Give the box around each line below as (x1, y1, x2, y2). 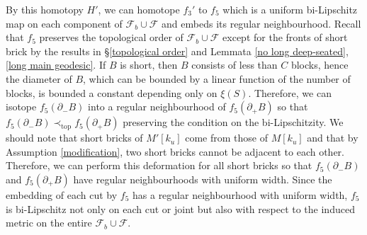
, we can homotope (98, 2, 180, 16)
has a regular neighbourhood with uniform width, (132, 187, 348, 202)
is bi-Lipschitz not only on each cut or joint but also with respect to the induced (6, 201, 355, 216)
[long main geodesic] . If (6, 57, 106, 72)
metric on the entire (6, 215, 92, 230)
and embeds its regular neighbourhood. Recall (162, 16, 361, 30)
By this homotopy (6, 2, 84, 16)
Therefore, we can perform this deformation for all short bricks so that (6, 158, 312, 173)
